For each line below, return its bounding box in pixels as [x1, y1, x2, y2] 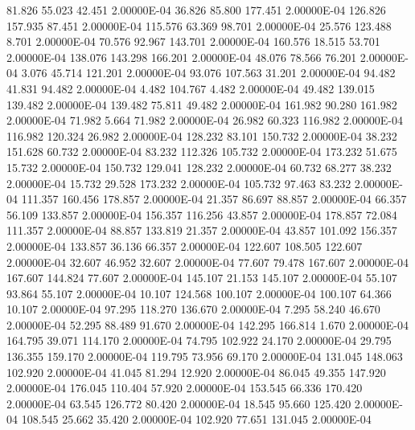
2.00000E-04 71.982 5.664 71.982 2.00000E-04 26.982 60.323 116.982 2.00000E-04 [6, 112, 403, 129]
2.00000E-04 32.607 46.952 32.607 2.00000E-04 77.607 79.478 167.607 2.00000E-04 [6, 253, 409, 270]
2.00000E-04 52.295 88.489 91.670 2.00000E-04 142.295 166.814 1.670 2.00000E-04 [6, 316, 409, 333]
